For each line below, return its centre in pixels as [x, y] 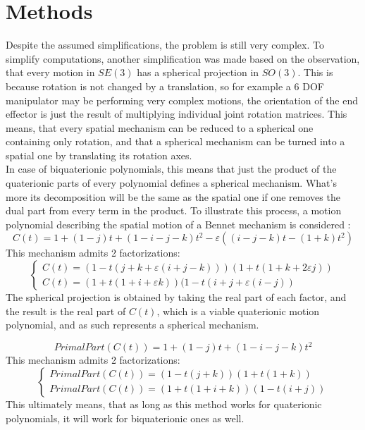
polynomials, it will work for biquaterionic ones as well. [125, 418]
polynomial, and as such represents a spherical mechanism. [132, 325]
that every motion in [50, 72]
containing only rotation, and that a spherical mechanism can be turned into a [175, 141]
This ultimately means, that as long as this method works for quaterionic [164, 404]
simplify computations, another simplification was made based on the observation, [183, 58]
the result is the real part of [66, 311]
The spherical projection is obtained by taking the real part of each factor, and [176, 297]
